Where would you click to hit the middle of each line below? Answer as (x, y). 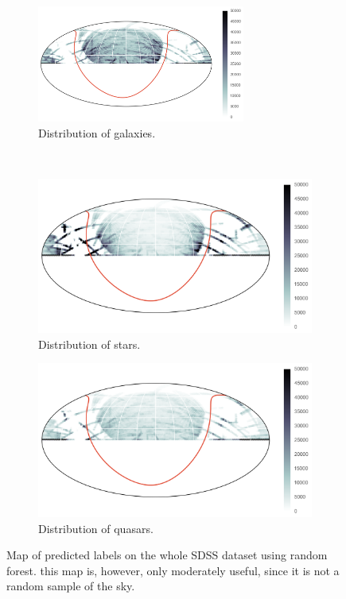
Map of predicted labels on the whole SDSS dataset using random (167, 555)
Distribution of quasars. (96, 528)
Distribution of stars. (89, 344)
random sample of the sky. (71, 586)
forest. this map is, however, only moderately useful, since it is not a (173, 570)
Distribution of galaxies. (97, 132)
